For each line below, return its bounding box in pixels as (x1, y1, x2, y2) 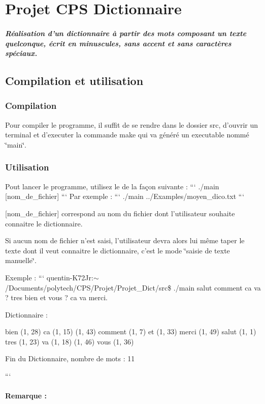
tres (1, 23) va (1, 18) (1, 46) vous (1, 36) (5, 336, 134, 347)
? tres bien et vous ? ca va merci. (5, 292, 108, 303)
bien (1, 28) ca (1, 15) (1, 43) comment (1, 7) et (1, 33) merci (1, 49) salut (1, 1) (5, 326, 256, 337)
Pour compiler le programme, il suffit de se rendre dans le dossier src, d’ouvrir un (5, 119, 258, 130)
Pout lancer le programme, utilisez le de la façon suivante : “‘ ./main (5, 181, 219, 191)
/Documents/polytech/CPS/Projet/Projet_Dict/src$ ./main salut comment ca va (5, 282, 261, 293)
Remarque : (5, 390, 47, 401)
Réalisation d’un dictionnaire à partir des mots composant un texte (5, 27, 247, 38)
